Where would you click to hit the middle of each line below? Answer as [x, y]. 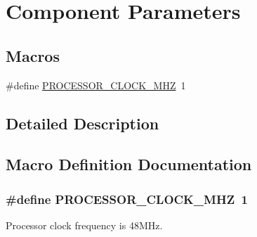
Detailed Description [83, 123]
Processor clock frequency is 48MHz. [84, 225]
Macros [33, 55]
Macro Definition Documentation [129, 164]
